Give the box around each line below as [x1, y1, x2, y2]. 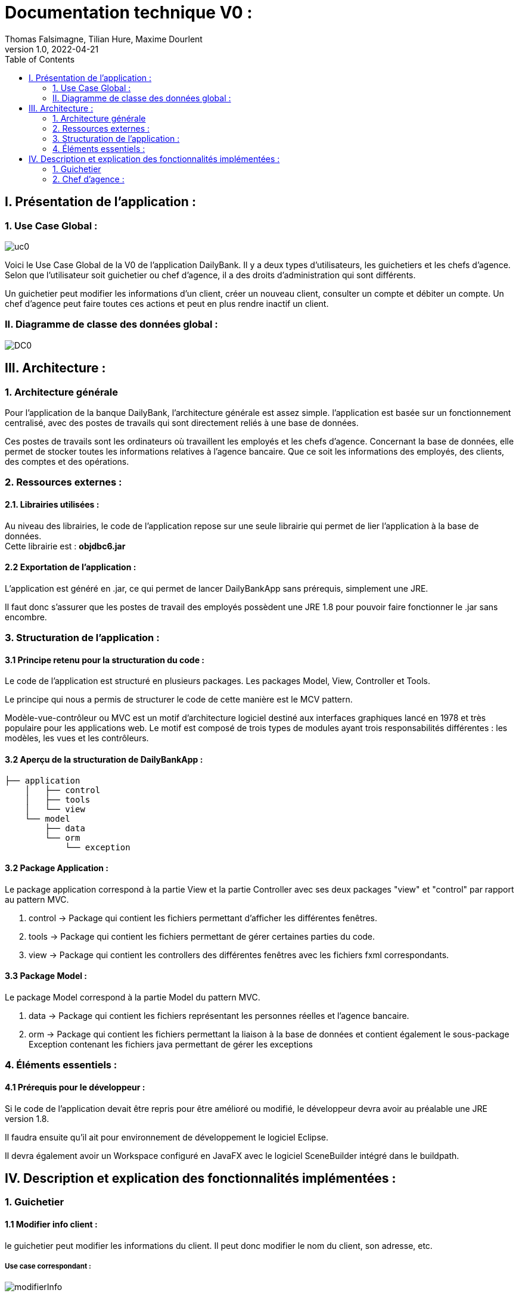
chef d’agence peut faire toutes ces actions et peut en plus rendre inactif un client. [5, 298, 329, 309]
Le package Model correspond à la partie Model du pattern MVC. [5, 992, 260, 1002]
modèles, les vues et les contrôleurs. [5, 733, 149, 744]
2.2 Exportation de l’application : [5, 562, 136, 573]
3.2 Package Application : [5, 863, 108, 874]
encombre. [5, 611, 47, 622]
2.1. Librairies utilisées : [5, 499, 100, 509]
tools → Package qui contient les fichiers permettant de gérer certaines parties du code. [29, 931, 375, 941]
